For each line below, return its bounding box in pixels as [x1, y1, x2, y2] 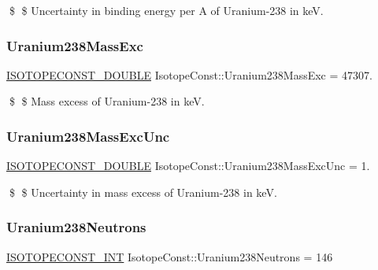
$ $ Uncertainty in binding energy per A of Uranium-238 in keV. [9, 2, 324, 18]
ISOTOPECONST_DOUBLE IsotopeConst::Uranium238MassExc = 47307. [6, 66, 372, 83]
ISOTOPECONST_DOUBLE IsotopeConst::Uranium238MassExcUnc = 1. [6, 157, 370, 174]
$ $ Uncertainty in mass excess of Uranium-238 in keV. [9, 183, 277, 200]
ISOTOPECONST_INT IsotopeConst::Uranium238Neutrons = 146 [6, 248, 333, 264]
